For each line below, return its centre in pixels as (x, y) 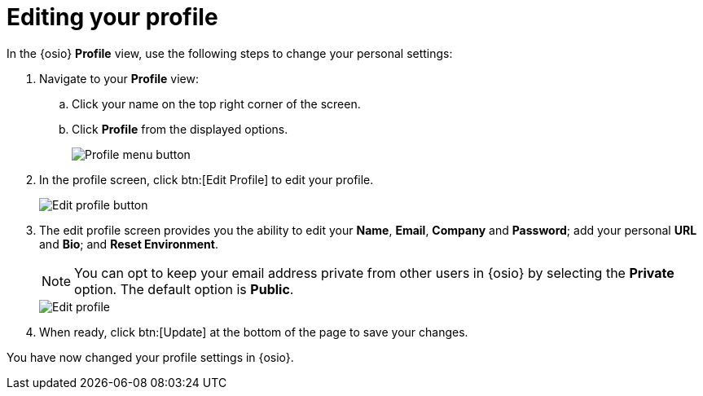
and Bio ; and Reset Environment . (129, 244)
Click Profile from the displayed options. (180, 129)
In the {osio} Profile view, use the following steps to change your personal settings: (230, 53)
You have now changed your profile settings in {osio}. (150, 357)
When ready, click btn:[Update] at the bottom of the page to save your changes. (254, 332)
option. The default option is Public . (184, 289)
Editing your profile (112, 17)
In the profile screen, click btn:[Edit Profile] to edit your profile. (207, 179)
